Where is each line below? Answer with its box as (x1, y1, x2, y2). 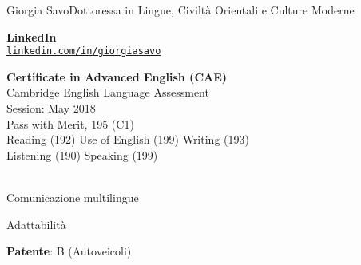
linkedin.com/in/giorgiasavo (6, 45, 161, 57)
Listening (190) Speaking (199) (6, 146, 158, 163)
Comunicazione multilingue (6, 189, 139, 205)
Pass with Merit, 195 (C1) (6, 115, 134, 132)
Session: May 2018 (6, 100, 96, 117)
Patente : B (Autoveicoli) (6, 243, 132, 259)
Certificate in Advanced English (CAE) (6, 68, 228, 85)
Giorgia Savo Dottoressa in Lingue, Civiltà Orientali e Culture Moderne (6, 2, 355, 18)
